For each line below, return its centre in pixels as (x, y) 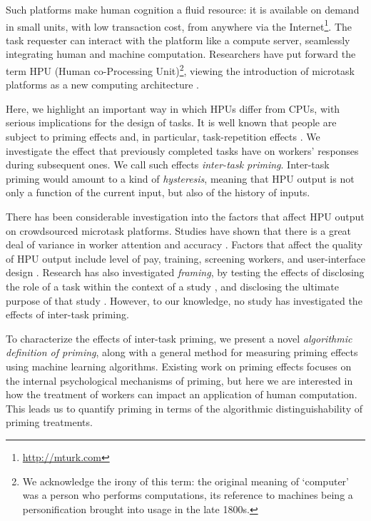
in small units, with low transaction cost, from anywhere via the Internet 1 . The (179, 25)
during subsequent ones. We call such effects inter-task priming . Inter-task (168, 165)
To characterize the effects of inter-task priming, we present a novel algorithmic (179, 338)
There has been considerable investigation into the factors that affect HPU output (185, 217)
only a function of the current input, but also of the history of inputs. (158, 192)
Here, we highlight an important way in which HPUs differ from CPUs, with (173, 108)
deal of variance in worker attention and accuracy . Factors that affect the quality (184, 244)
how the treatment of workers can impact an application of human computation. (182, 394)
